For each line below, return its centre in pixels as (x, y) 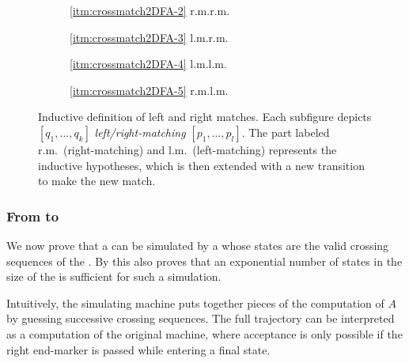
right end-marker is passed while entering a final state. (138, 349)
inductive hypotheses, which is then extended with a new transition (201, 165)
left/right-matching (140, 132)
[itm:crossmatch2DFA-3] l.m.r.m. (149, 37)
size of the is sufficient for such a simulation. (114, 276)
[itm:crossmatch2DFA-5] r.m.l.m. (149, 90)
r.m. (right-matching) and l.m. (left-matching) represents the (187, 149)
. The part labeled (286, 132)
